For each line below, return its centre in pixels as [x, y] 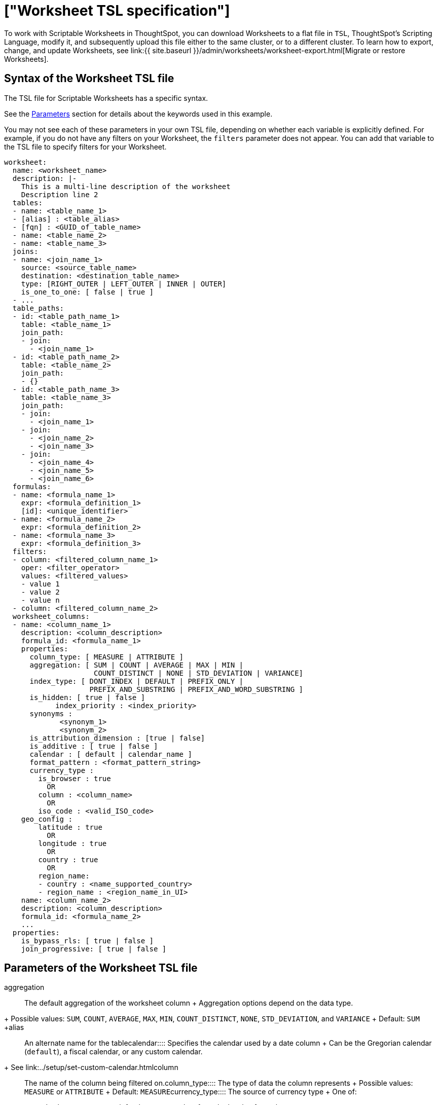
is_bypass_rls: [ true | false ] [87, 941]
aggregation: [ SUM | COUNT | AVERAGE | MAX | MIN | [137, 665]
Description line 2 [60, 194]
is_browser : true [75, 778]
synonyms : [51, 713]
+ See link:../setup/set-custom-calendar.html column [91, 1067]
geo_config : [47, 819]
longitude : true [72, 843]
